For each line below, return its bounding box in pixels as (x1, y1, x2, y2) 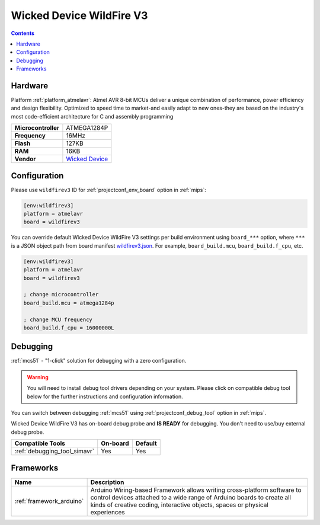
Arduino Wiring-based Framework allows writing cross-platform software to (90, 486, 302, 494)
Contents (11, 30, 35, 37)
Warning (27, 373, 49, 380)
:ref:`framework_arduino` (14, 497, 84, 505)
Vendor (14, 155, 36, 163)
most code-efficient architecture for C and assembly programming (11, 113, 174, 120)
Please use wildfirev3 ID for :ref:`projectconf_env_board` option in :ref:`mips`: (11, 186, 207, 193)
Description (90, 478, 124, 486)
